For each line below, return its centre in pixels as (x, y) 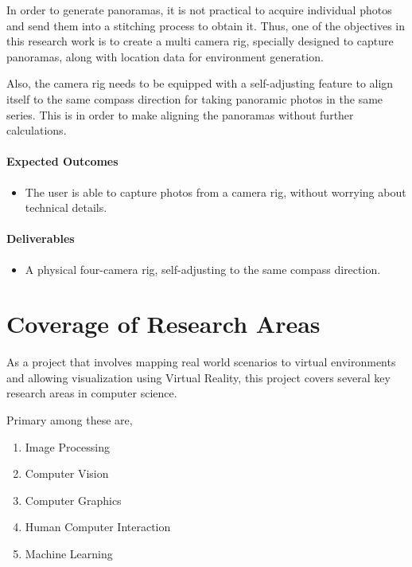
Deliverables (41, 239)
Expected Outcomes (62, 161)
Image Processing (67, 446)
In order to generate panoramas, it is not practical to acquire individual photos (199, 10)
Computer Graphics (73, 500)
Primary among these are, (70, 420)
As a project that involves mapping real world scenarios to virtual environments (201, 362)
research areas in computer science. (92, 393)
